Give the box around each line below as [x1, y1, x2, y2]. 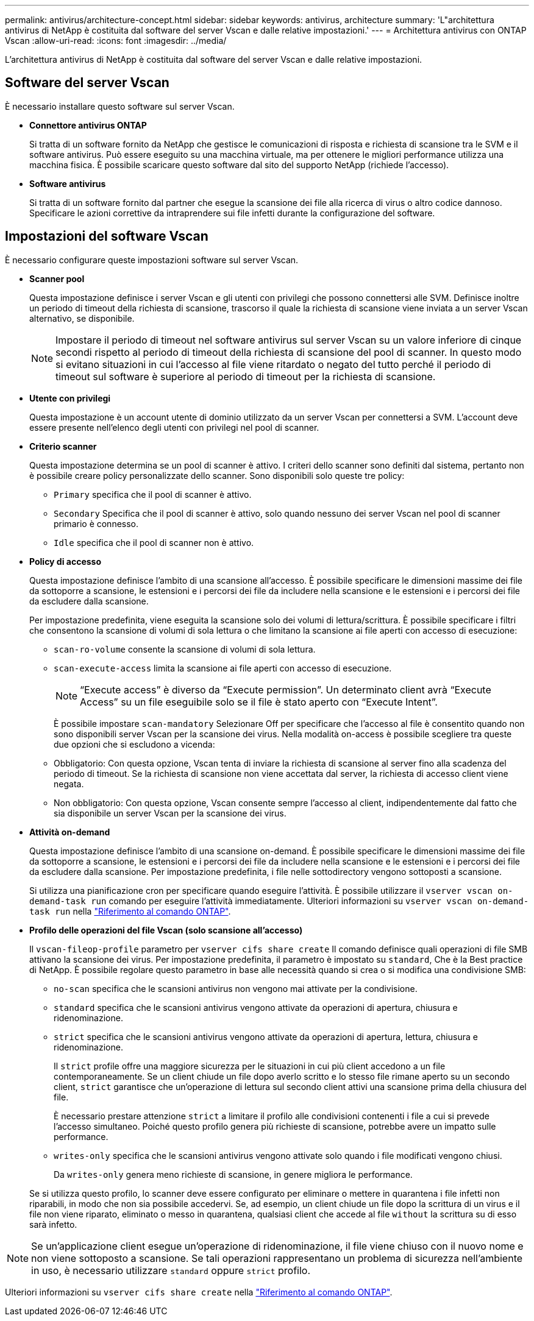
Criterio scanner [29, 441, 97, 452]
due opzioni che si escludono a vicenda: [54, 738, 215, 749]
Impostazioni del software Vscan [5, 228, 208, 244]
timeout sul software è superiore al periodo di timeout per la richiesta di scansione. [55, 370, 436, 383]
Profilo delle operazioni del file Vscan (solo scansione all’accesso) [29, 924, 303, 935]
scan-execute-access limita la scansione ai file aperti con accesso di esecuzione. [54, 662, 392, 673]
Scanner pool [29, 273, 85, 284]
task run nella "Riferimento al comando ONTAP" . [29, 905, 231, 916]
